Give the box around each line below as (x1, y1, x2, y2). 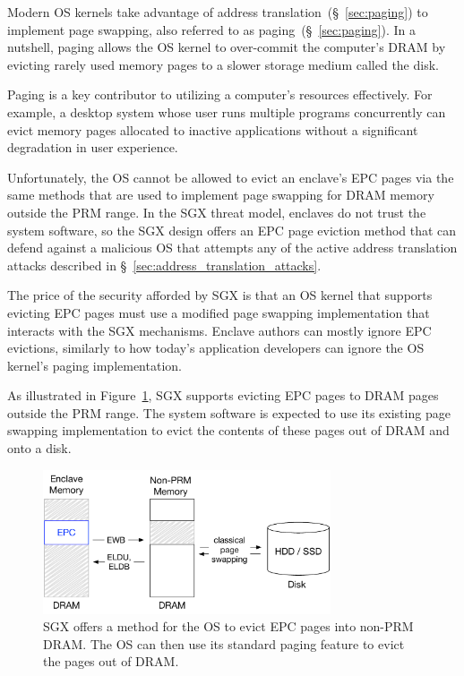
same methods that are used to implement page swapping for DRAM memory (7, 185, 434, 204)
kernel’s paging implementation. (7, 355, 182, 374)
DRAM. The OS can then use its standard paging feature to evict (43, 634, 405, 653)
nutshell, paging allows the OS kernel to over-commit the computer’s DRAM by (7, 38, 446, 56)
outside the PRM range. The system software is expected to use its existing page (7, 403, 451, 422)
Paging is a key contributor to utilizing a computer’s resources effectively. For (7, 85, 433, 104)
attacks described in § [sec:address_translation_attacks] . (7, 255, 322, 274)
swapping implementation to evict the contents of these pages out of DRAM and (7, 421, 450, 440)
